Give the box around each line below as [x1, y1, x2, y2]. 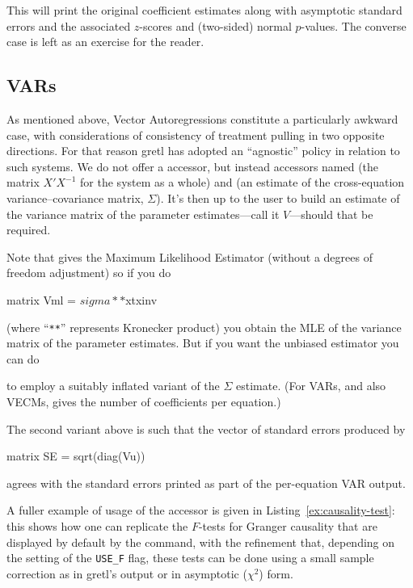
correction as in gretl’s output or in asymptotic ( [6, 565, 247, 582]
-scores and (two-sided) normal [139, 17, 292, 34]
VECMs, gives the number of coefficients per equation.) [6, 393, 281, 409]
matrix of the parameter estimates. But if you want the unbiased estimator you [6, 334, 399, 351]
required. [6, 221, 51, 238]
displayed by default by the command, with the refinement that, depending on [6, 533, 395, 550]
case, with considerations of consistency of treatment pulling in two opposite [6, 126, 385, 143]
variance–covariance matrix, [6, 189, 144, 206]
